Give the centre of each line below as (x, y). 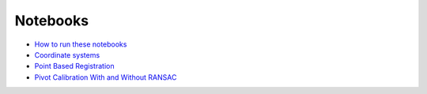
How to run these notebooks (81, 44)
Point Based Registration (74, 66)
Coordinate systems (67, 55)
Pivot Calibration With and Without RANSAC (106, 77)
